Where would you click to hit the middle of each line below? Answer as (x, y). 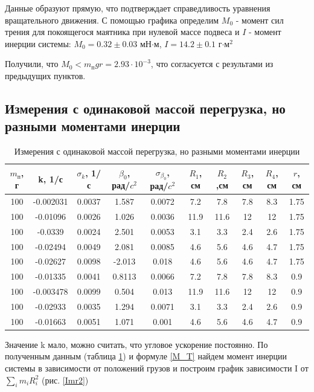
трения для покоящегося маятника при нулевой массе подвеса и (122, 32)
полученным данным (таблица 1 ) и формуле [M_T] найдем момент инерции (146, 356)
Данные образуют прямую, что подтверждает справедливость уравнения (138, 8)
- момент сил (260, 20)
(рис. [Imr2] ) (65, 380)
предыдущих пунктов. (45, 75)
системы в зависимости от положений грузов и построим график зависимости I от (157, 368)
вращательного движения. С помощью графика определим (112, 20)
